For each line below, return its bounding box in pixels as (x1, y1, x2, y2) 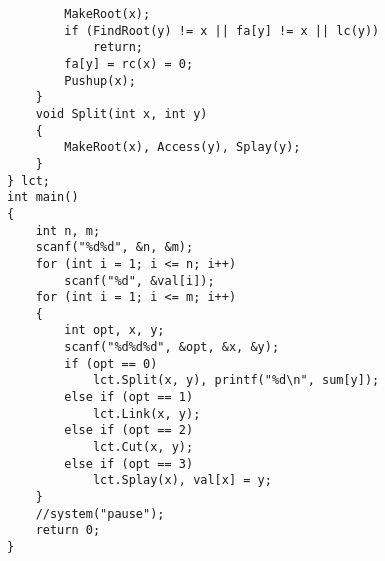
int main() (7, 190, 79, 205)
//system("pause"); (35, 506, 165, 521)
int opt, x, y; (64, 323, 165, 338)
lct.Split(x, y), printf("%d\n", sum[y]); (92, 373, 380, 388)
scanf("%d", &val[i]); (64, 273, 215, 288)
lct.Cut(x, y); (92, 440, 194, 455)
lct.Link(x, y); (92, 406, 201, 421)
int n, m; (35, 223, 101, 238)
